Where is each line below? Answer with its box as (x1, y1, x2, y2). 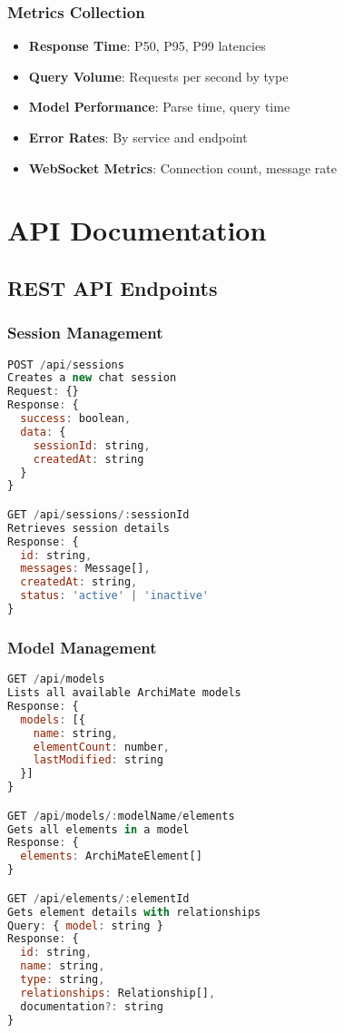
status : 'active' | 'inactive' (20, 589, 210, 603)
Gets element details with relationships (7, 905, 261, 919)
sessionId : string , (33, 438, 151, 452)
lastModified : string (33, 753, 163, 767)
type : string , (20, 973, 105, 986)
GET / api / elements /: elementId (7, 891, 190, 905)
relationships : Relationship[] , (20, 986, 216, 999)
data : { (20, 425, 66, 438)
